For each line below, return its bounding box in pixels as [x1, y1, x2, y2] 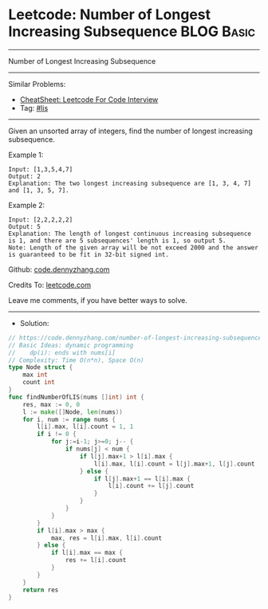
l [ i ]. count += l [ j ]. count [108, 482, 195, 490]
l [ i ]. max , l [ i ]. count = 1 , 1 [37, 422, 134, 431]
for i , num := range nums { [22, 415, 116, 423]
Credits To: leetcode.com [8, 280, 92, 289]
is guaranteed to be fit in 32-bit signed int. [8, 250, 170, 258]
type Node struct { [8, 363, 73, 371]
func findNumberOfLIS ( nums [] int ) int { [8, 393, 145, 401]
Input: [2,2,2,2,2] [8, 215, 73, 224]
